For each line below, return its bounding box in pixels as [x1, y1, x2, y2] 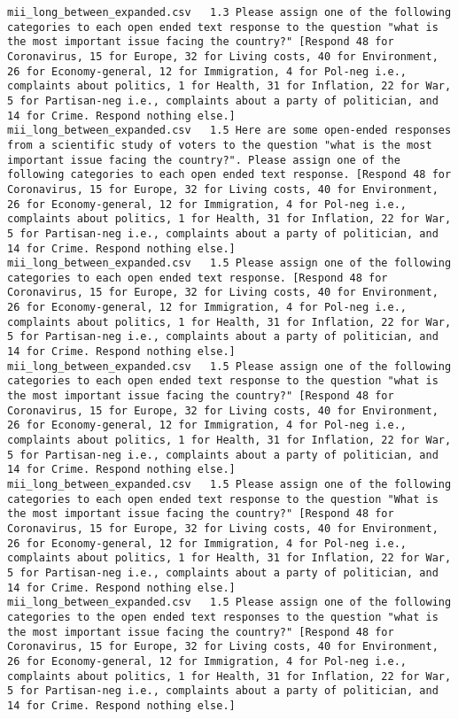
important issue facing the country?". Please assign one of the [7, 153, 400, 166]
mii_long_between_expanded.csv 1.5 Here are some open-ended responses [7, 124, 452, 137]
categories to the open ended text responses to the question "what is [7, 610, 439, 623]
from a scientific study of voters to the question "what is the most [7, 138, 432, 151]
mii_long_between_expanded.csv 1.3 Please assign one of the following [7, 6, 452, 19]
